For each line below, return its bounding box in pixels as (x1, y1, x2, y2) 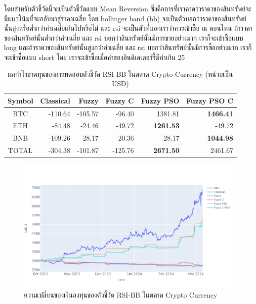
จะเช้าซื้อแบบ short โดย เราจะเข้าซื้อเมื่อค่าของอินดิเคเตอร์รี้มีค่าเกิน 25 (4, 51, 185, 62)
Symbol (7, 95, 34, 105)
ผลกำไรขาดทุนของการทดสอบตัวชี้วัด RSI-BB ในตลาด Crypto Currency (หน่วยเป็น (7, 68, 233, 79)
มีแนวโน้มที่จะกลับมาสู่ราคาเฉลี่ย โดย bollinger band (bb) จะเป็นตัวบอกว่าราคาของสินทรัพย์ (4, 13, 247, 23)
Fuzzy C (105, 95, 134, 105)
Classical (40, 95, 70, 105)
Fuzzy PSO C (186, 95, 233, 105)
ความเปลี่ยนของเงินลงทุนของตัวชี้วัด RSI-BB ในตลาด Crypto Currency (24, 290, 217, 300)
